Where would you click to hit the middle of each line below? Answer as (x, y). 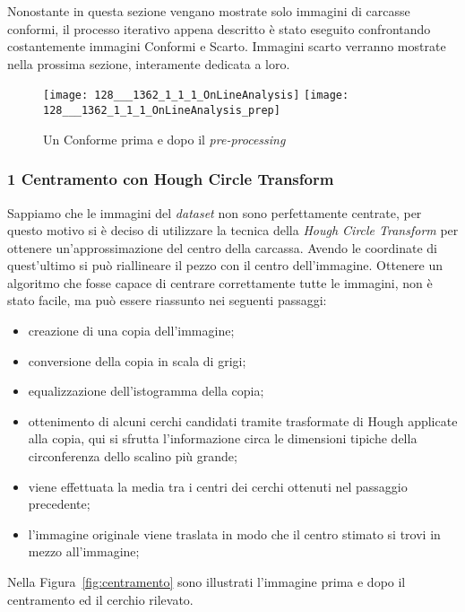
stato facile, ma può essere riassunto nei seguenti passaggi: (167, 300)
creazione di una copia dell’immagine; (131, 331)
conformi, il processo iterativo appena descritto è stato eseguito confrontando (219, 28)
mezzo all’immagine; (84, 551)
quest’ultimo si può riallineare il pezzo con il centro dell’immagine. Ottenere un (225, 265)
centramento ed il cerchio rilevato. (100, 599)
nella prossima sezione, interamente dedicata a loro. (149, 63)
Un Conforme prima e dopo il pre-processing (164, 139)
